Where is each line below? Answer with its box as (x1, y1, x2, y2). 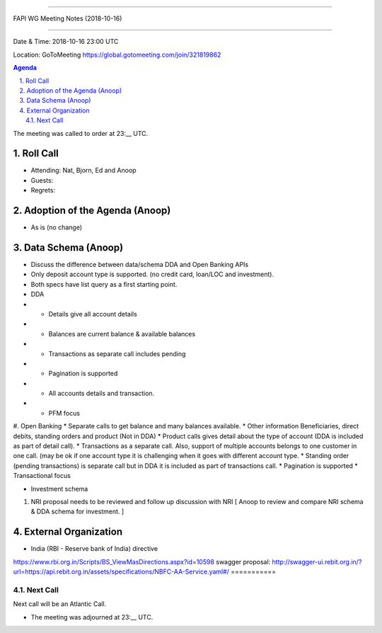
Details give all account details (48, 309, 137, 318)
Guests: (30, 176, 54, 184)
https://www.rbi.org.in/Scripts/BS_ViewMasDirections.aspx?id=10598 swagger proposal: (13, 557, 271, 566)
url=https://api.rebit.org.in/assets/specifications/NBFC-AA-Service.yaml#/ (13, 567, 230, 576)
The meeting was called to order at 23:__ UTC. (13, 129, 149, 137)
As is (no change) (30, 223, 83, 232)
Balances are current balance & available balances (48, 329, 196, 338)
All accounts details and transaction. (48, 389, 155, 398)
